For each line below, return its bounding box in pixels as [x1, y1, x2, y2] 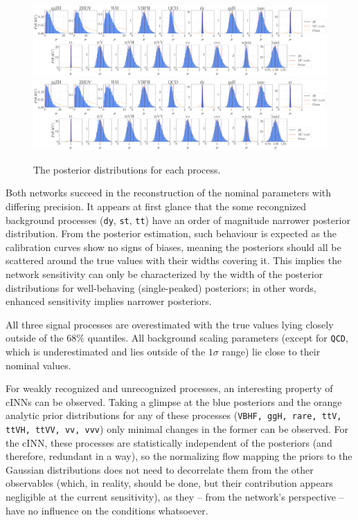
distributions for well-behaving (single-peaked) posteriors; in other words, [6, 280, 316, 295]
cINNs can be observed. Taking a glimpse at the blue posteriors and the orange [6, 394, 342, 409]
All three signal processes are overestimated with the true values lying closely [6, 317, 334, 331]
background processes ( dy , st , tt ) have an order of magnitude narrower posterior [6, 212, 350, 227]
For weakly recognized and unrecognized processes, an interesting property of [6, 381, 333, 396]
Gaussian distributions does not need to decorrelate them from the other [6, 462, 314, 476]
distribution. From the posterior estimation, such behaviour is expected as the [6, 226, 337, 241]
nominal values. [6, 357, 71, 372]
